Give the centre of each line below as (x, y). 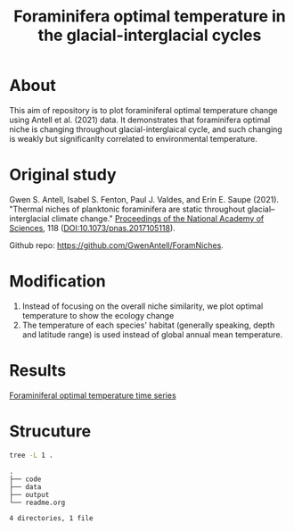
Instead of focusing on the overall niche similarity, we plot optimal (143, 306)
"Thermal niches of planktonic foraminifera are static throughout (127, 209)
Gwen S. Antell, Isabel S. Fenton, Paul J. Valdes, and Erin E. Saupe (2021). (144, 199)
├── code (25, 479)
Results (38, 370)
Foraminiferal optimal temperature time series (93, 395)
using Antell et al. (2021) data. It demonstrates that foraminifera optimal (140, 120)
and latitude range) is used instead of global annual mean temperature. (152, 334)
